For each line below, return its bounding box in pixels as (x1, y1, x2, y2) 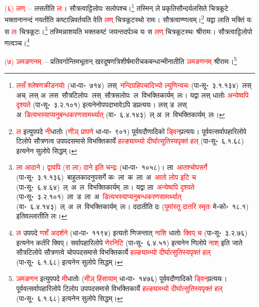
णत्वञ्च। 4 (4, 36, 30, 48)
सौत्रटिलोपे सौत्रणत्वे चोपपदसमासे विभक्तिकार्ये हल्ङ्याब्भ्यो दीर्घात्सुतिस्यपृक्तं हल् (16, 247, 211, 257)
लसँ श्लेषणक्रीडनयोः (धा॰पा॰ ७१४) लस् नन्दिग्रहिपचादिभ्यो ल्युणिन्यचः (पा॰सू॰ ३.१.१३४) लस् (16, 80, 252, 90)
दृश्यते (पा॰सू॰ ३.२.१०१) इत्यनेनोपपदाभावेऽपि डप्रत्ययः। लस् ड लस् (16, 99, 187, 110)
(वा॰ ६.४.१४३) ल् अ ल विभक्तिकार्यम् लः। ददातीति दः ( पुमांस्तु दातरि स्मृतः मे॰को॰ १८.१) (16, 201, 249, 211)
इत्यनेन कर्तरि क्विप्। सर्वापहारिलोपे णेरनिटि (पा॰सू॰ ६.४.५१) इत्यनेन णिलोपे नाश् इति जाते (16, 237, 243, 247)
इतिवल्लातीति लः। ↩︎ (16, 211, 67, 221)
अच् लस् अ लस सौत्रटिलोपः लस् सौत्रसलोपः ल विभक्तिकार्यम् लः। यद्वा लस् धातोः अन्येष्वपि (16, 89, 249, 100)
